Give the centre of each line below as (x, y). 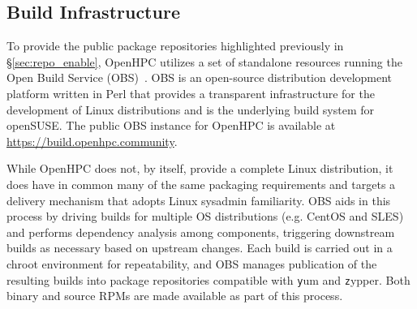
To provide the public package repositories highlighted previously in (175, 46)
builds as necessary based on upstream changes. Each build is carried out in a (200, 248)
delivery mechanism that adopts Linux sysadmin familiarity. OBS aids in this (199, 200)
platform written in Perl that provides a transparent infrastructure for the (191, 93)
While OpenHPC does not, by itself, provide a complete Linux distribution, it (200, 168)
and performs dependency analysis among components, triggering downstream (201, 232)
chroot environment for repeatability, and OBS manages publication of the (192, 263)
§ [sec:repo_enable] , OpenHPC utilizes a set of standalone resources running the (204, 61)
